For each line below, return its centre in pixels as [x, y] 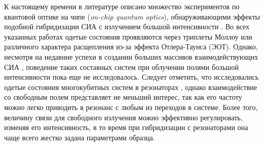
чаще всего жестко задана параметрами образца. [80, 137]
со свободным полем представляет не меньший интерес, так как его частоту [123, 97]
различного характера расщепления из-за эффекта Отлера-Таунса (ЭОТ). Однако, [131, 47]
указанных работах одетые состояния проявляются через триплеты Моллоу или [128, 36]
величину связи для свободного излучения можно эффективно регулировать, [124, 117]
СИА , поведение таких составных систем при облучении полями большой [121, 67]
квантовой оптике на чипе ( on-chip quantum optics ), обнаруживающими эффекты [132, 16]
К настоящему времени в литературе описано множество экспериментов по [122, 6]
